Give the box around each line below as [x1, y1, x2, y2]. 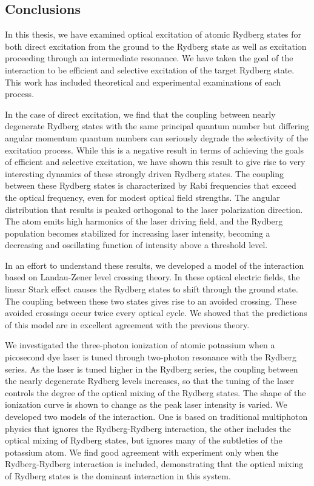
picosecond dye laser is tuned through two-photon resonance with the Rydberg [5, 351, 296, 363]
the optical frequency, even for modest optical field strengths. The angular [5, 191, 280, 203]
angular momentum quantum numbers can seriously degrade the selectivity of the [5, 131, 309, 144]
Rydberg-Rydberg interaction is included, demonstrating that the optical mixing [5, 457, 304, 470]
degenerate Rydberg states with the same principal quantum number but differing [5, 120, 309, 132]
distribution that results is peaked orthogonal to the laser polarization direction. [5, 203, 303, 215]
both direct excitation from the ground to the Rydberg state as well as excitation [5, 39, 307, 52]
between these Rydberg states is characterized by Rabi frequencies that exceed [5, 179, 296, 192]
